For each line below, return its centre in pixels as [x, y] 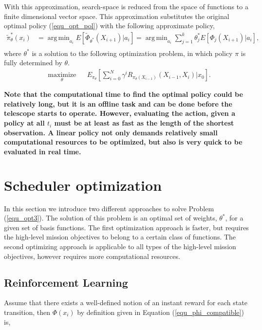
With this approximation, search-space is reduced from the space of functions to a [126, 6]
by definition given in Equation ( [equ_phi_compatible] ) [160, 312]
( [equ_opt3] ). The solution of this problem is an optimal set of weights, [111, 218]
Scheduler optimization [83, 185]
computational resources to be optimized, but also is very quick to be [123, 142]
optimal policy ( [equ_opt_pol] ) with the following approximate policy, [109, 26]
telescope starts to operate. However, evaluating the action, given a [120, 113]
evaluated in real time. [43, 151]
